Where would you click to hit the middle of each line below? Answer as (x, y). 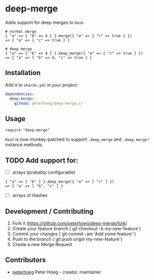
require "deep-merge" (28, 130)
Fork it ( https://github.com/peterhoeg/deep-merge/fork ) (70, 223)
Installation (23, 73)
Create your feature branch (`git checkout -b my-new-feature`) (77, 228)
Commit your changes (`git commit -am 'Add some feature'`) (74, 234)
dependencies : (20, 94)
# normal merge (21, 31)
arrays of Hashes (30, 195)
